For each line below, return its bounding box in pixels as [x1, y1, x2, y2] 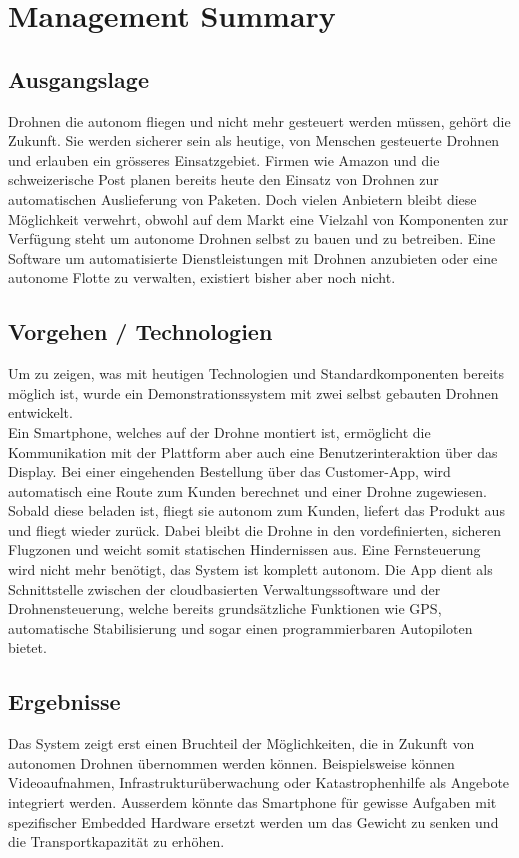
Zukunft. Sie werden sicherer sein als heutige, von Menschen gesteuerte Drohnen [8, 130, 500, 151]
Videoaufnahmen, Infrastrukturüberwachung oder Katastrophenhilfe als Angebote [8, 772, 510, 793]
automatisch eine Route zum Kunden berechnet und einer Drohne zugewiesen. [8, 480, 487, 501]
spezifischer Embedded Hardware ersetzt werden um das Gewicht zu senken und [8, 811, 499, 832]
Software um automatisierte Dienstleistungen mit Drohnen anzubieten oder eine [8, 247, 498, 268]
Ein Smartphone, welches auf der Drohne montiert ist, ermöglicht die [8, 421, 431, 442]
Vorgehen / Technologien [8, 316, 273, 347]
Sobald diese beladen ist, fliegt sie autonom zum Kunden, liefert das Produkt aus [8, 500, 505, 521]
